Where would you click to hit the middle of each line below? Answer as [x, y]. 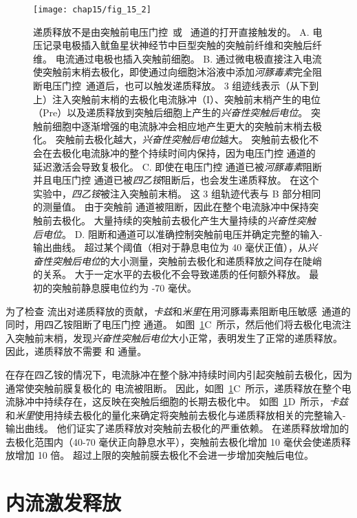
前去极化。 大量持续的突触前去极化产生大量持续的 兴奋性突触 [179, 220]
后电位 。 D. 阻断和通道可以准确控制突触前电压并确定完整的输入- [178, 234]
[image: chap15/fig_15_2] [92, 10]
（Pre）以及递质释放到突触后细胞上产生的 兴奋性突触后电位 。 [171, 112]
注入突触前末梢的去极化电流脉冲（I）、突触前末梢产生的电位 [186, 99]
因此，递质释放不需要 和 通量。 [76, 351]
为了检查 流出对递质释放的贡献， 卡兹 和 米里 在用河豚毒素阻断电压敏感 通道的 [178, 311]
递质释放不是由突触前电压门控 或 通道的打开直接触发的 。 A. [171, 31]
